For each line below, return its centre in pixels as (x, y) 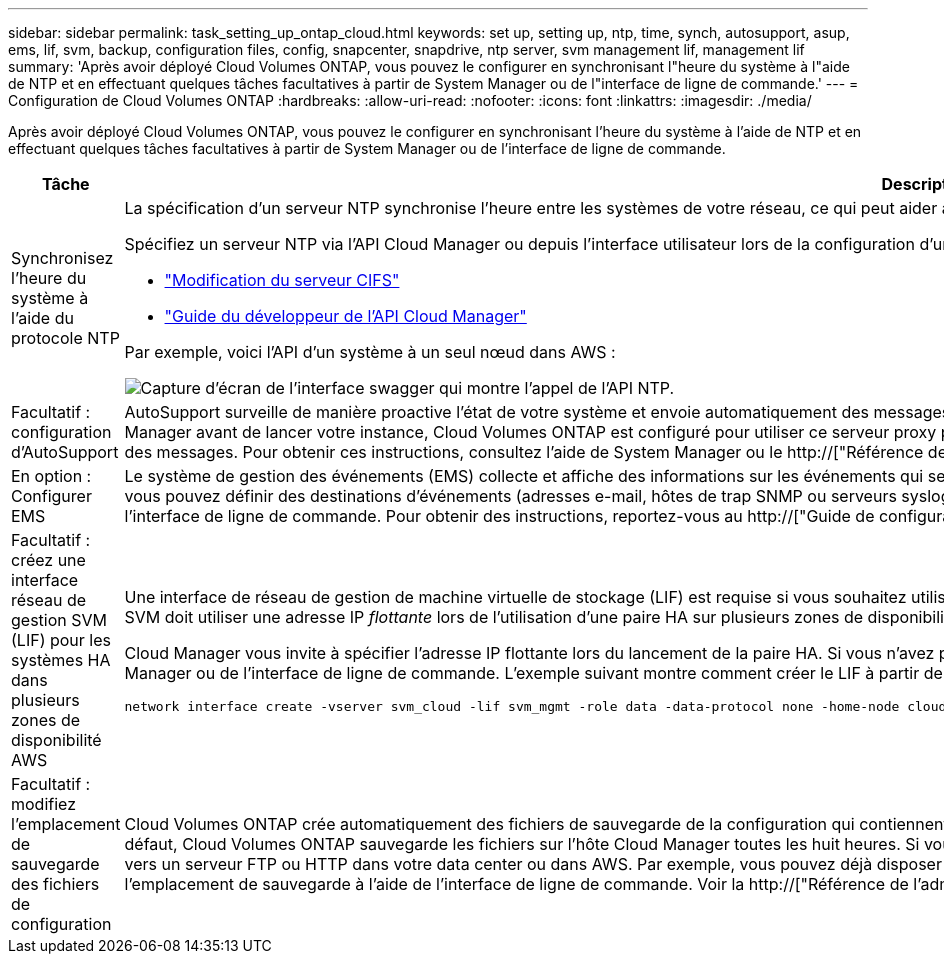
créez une (48, 560)
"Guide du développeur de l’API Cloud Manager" (345, 316)
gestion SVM (59, 620)
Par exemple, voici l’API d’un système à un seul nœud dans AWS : (370, 352)
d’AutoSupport (65, 452)
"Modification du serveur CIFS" (282, 280)
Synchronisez (62, 258)
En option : (51, 476)
